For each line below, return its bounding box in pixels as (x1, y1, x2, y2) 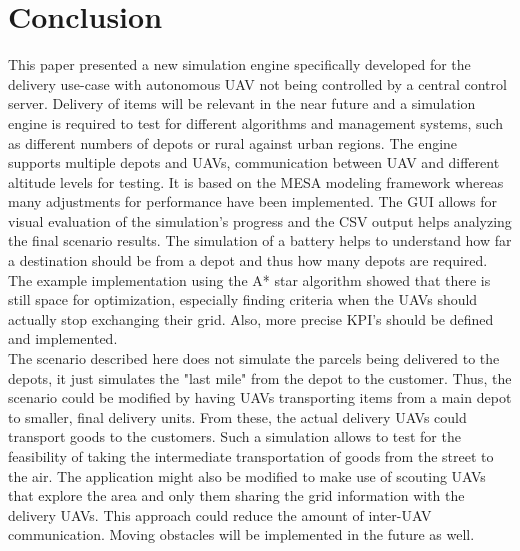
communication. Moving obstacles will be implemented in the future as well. (8, 524, 475, 545)
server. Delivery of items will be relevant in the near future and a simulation (8, 93, 476, 114)
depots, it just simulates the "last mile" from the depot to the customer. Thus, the (8, 367, 512, 388)
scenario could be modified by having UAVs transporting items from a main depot (8, 387, 512, 408)
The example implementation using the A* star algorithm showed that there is (8, 269, 491, 290)
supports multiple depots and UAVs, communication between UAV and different (8, 152, 500, 173)
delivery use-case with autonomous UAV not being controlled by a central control (8, 73, 507, 94)
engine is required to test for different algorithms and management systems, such (8, 112, 503, 133)
